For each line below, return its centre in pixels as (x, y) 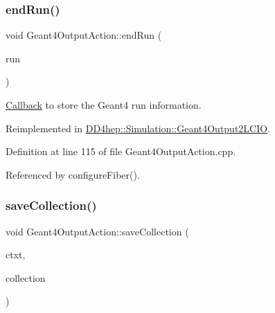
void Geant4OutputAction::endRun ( (84, 35)
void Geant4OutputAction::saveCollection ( (97, 231)
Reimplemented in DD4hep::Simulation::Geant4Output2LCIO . (138, 128)
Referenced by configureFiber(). (73, 174)
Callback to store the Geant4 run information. (104, 105)
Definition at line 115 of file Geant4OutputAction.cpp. (121, 151)
